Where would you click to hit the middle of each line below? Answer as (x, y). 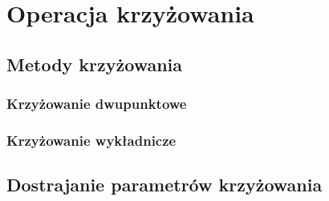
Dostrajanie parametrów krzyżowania (164, 185)
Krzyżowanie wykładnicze (91, 140)
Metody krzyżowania (95, 64)
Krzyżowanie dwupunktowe (97, 104)
